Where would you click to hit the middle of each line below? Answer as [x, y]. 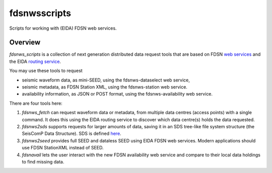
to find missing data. [43, 161]
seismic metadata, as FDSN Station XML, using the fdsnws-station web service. [105, 87]
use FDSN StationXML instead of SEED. [63, 148]
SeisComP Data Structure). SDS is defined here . [72, 134]
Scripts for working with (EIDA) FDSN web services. [63, 28]
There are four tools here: [36, 103]
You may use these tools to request [46, 71]
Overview [25, 42]
